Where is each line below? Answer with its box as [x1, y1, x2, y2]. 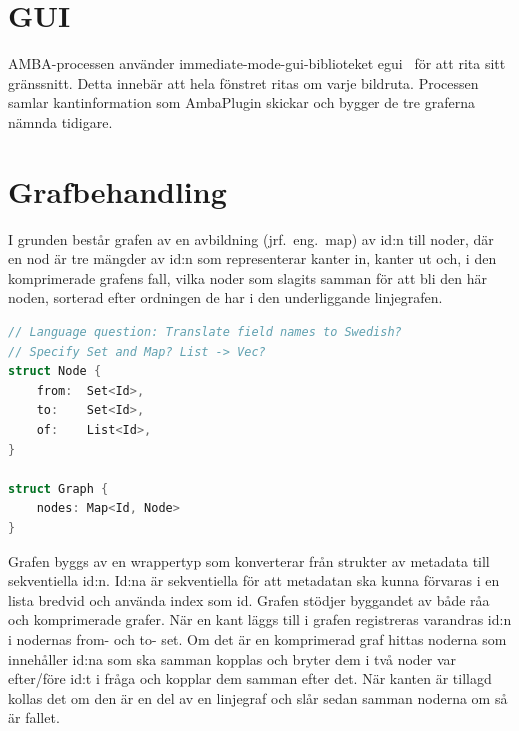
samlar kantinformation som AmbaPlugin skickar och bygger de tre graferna [8, 92, 475, 113]
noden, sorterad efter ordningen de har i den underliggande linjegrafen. [8, 287, 443, 308]
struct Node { [8, 364, 102, 379]
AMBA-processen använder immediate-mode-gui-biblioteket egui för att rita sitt [8, 53, 506, 74]
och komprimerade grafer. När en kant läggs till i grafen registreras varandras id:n [8, 609, 512, 630]
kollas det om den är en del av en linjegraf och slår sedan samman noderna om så [8, 687, 508, 708]
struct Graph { [8, 481, 109, 496]
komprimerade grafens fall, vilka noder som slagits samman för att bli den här [8, 267, 487, 288]
